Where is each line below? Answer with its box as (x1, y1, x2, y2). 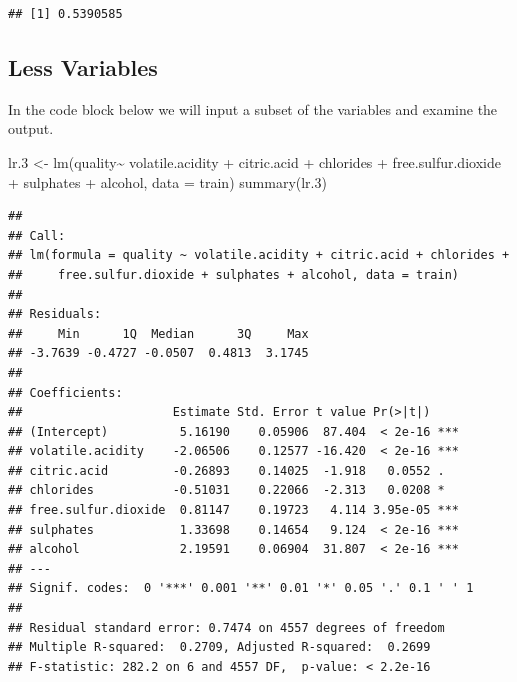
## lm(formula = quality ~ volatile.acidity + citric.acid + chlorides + (8, 248, 510, 263)
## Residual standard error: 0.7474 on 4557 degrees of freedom (8, 620, 445, 635)
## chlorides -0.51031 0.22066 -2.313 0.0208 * (8, 483, 445, 498)
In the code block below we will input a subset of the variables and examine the (8, 98, 498, 119)
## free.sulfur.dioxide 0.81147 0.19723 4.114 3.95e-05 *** (8, 503, 460, 518)
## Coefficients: (8, 385, 123, 400)
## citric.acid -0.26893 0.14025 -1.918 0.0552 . (8, 463, 445, 478)
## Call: (8, 228, 66, 243)
